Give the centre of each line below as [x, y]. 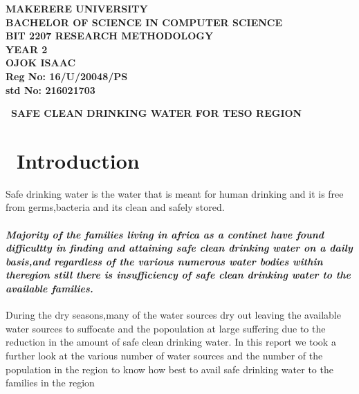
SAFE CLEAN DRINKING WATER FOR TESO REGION [157, 113]
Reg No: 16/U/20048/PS [67, 76]
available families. [49, 289]
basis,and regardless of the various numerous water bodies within [164, 261]
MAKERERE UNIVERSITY [77, 8]
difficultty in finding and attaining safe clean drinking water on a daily [179, 248]
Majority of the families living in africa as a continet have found [165, 234]
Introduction [78, 160]
